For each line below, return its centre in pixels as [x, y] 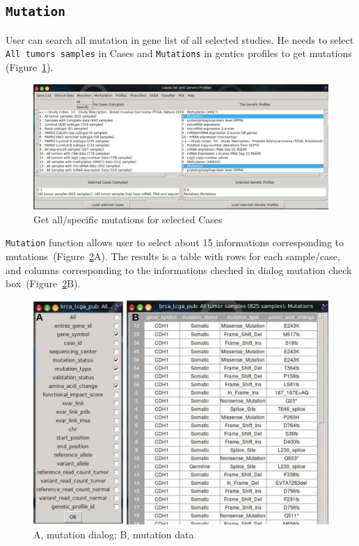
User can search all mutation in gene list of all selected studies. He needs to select [180, 39]
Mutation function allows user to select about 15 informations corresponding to [175, 242]
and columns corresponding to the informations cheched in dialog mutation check [179, 270]
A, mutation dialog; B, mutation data [114, 534]
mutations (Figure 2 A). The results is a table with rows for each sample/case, [173, 256]
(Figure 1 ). [30, 67]
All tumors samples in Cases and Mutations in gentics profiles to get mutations [179, 53]
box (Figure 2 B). [43, 283]
